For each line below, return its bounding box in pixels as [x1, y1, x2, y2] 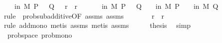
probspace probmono [7, 29, 72, 40]
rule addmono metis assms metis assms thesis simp [3, 20, 191, 30]
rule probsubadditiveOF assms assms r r [3, 10, 164, 21]
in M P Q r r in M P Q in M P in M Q [14, 1, 219, 11]
